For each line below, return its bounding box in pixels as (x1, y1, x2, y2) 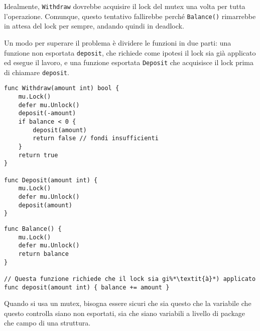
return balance (18, 250, 69, 257)
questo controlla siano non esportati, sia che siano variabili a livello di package (4, 307, 245, 318)
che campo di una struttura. (4, 317, 91, 328)
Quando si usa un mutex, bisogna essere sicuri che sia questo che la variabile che (4, 298, 251, 308)
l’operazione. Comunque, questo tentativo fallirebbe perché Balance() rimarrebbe (4, 11, 256, 21)
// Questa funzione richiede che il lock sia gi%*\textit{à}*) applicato (4, 275, 256, 282)
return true (18, 151, 58, 159)
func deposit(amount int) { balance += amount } (4, 283, 170, 291)
